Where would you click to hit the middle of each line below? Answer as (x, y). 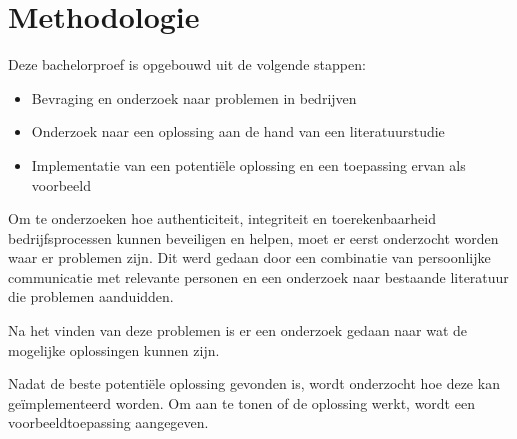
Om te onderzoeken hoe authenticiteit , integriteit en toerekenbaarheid (222, 218)
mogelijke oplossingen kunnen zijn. (114, 349)
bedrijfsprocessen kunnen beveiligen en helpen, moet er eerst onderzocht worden (253, 237)
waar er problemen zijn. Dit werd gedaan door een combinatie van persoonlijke (249, 257)
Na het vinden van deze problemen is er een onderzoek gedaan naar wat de (238, 330)
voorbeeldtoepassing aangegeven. (108, 422)
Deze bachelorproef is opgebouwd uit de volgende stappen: (187, 64)
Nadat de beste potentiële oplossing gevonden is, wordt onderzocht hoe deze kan (254, 383)
